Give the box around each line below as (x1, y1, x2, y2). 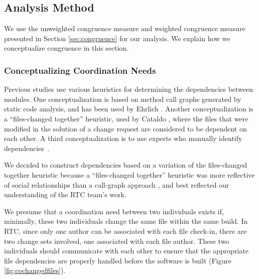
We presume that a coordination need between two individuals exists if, (4, 206, 224, 216)
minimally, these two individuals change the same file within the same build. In (4, 216, 248, 226)
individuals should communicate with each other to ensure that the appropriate (4, 245, 248, 256)
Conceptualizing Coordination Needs (4, 64, 156, 76)
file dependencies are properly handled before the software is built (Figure (4, 255, 231, 265)
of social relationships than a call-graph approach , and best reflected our (4, 179, 229, 190)
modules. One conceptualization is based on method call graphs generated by (4, 93, 241, 104)
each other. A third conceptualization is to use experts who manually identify (4, 133, 242, 144)
